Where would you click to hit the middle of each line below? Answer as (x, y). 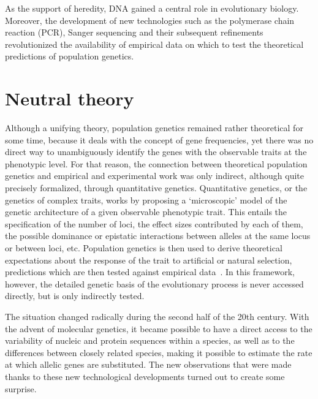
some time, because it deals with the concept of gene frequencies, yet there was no (159, 139)
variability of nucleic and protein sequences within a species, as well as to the (150, 340)
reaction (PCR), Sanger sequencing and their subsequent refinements (134, 32)
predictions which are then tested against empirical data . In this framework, (150, 272)
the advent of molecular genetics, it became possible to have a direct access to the (159, 328)
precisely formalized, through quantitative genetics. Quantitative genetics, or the (156, 188)
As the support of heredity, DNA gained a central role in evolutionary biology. (152, 8)
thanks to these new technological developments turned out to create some (145, 376)
